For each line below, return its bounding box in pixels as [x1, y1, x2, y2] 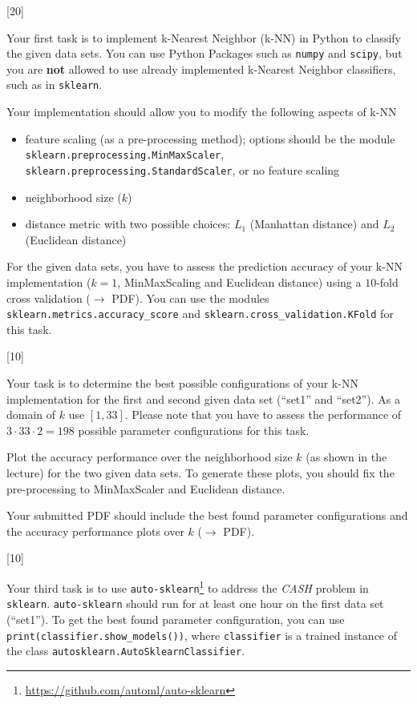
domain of [6, 406, 56, 423]
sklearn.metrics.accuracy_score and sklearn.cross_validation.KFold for [6, 305, 394, 322]
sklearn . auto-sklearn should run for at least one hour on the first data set [6, 595, 384, 612]
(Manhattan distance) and [249, 215, 379, 232]
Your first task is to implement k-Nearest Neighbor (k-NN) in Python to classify [6, 29, 401, 46]
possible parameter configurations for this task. [78, 421, 310, 438]
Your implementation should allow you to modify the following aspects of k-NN [6, 103, 397, 120]
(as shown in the [306, 449, 387, 465]
